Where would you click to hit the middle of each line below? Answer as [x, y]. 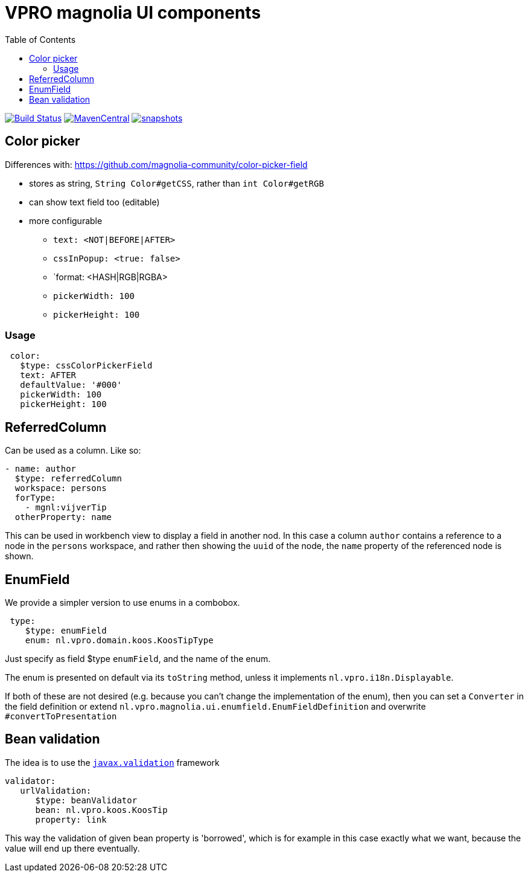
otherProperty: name [63, 517]
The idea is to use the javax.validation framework [112, 762]
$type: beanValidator [86, 800]
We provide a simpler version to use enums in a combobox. [122, 603]
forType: [35, 498]
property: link [71, 819]
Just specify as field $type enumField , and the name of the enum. [138, 659]
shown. [19, 556]
